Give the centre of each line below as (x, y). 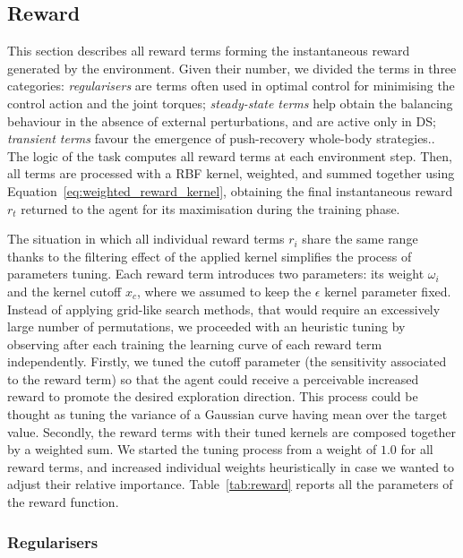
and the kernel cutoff (64, 291)
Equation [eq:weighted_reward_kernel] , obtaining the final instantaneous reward (230, 190)
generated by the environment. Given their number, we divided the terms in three (232, 68)
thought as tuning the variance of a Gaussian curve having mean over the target (227, 414)
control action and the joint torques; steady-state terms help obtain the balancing (230, 103)
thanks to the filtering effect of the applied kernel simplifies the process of (210, 256)
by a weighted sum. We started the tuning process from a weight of (192, 449)
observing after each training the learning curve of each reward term (195, 343)
